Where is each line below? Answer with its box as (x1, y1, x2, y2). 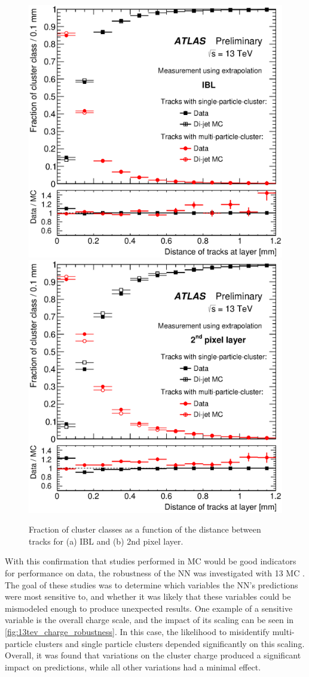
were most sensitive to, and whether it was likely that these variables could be (5, 590, 291, 603)
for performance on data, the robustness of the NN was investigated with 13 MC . (5, 567, 305, 579)
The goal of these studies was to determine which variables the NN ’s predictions (5, 578, 298, 591)
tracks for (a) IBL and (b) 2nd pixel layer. (29, 534, 183, 547)
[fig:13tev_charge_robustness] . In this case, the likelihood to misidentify (5, 625, 270, 637)
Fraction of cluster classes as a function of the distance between (29, 523, 261, 536)
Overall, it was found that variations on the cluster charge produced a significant (5, 649, 301, 661)
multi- (272, 625, 295, 637)
